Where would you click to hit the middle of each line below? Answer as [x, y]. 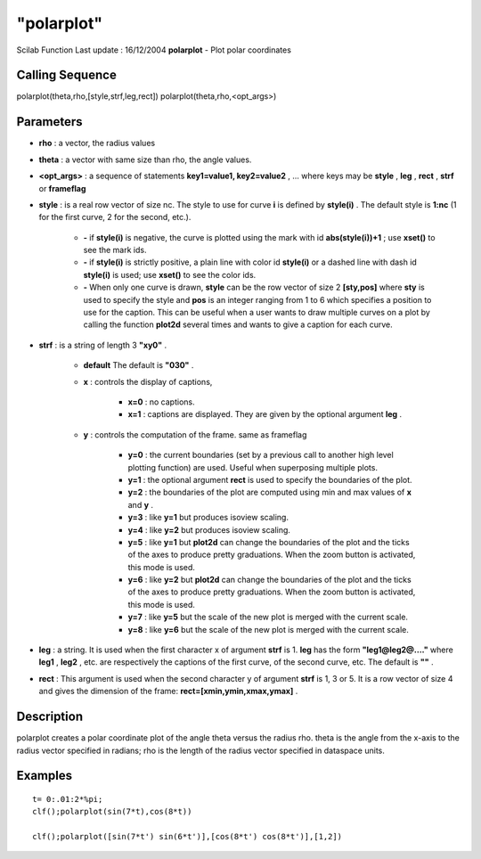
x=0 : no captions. [161, 402]
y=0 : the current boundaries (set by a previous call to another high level [261, 455]
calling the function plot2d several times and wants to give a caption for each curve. [238, 324]
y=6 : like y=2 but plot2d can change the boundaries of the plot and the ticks [269, 580]
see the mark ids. [115, 250]
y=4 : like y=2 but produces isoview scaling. [209, 529]
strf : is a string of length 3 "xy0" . [103, 345]
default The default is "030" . [139, 365]
